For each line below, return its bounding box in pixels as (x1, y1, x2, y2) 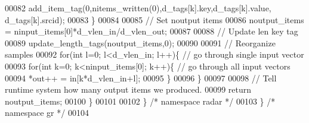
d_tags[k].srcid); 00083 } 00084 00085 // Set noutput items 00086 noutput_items (5, 13, 304, 26)
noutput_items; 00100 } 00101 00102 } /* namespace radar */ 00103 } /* (5, 94, 276, 107)
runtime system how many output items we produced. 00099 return (5, 83, 252, 96)
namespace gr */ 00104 (5, 106, 89, 119)
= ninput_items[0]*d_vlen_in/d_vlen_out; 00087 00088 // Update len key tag (5, 25, 298, 37)
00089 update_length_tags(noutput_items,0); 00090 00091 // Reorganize (5, 36, 276, 49)
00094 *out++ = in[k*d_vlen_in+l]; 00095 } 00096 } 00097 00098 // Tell (5, 71, 277, 84)
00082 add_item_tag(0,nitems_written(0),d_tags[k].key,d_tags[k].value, (5, 2, 271, 14)
